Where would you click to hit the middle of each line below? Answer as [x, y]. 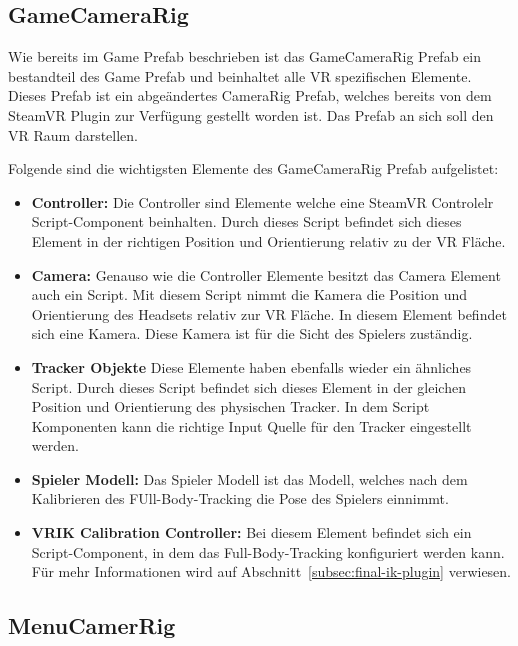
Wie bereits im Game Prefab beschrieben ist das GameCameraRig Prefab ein [244, 56]
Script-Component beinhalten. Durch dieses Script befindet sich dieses [246, 221]
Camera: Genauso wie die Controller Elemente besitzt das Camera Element [266, 274]
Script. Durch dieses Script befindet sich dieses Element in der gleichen [248, 386]
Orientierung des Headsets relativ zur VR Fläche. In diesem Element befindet [269, 313]
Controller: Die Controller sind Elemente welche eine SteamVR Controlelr [262, 201]
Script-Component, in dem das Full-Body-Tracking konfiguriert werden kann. [268, 551]
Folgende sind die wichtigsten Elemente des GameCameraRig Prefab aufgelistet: [253, 168]
